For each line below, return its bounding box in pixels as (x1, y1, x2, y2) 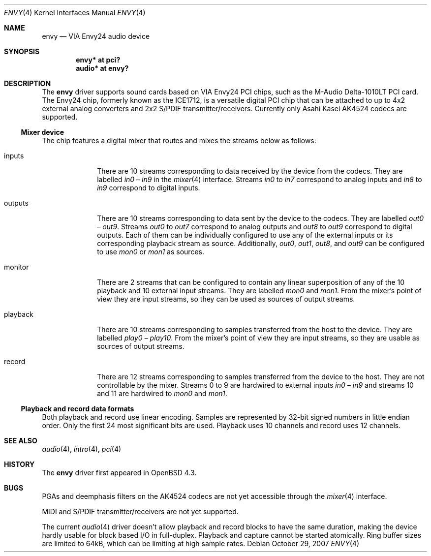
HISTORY (4, 460, 35, 468)
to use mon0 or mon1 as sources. (97, 247, 204, 256)
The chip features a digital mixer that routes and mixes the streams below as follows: (42, 136, 316, 145)
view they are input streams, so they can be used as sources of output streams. (97, 295, 355, 303)
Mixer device (21, 128, 64, 136)
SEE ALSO (4, 436, 37, 445)
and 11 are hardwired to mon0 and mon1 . (97, 389, 227, 398)
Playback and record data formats (21, 404, 134, 413)
